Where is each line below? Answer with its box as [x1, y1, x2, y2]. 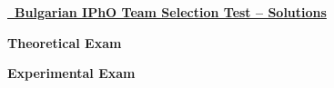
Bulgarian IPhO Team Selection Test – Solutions [15, 3, 327, 21]
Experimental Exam [7, 64, 136, 83]
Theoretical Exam [7, 33, 122, 52]
